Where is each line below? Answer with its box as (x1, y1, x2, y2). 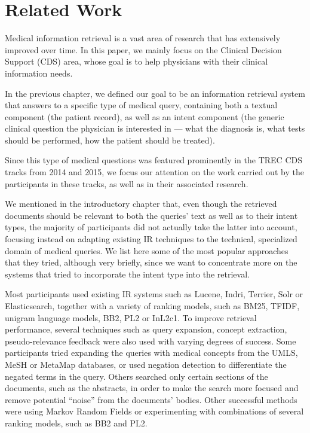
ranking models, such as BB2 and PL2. (5, 416, 148, 429)
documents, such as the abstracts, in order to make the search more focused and (5, 382, 299, 394)
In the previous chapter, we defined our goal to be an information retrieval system (5, 87, 305, 99)
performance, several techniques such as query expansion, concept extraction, (5, 323, 287, 336)
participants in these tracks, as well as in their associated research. (5, 177, 248, 190)
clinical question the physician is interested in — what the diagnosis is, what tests (5, 122, 305, 135)
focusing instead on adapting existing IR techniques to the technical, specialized (5, 233, 297, 245)
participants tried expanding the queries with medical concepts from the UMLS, (5, 346, 298, 359)
